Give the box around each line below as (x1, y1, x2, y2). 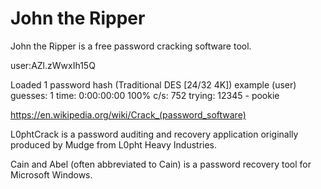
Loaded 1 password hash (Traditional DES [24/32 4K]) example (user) (10, 78, 297, 91)
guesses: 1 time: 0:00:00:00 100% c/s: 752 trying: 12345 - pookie (10, 89, 280, 101)
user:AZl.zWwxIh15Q (10, 59, 96, 71)
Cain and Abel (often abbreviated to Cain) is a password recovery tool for (10, 158, 312, 170)
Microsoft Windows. (10, 168, 93, 181)
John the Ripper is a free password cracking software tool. (10, 40, 252, 52)
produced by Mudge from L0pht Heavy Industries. (10, 138, 218, 151)
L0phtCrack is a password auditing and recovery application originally (10, 128, 299, 140)
